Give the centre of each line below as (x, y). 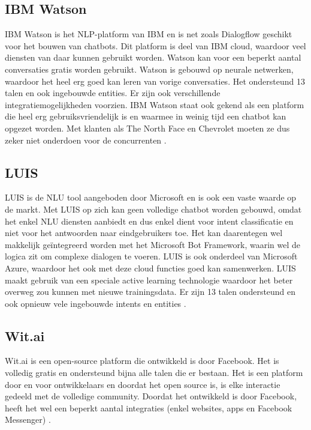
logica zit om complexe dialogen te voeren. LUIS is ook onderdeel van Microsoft (151, 256)
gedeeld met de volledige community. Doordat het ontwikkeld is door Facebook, (151, 396)
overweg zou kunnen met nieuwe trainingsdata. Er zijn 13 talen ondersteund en (150, 292)
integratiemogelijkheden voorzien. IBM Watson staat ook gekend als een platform (155, 104)
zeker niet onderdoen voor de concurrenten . (86, 140)
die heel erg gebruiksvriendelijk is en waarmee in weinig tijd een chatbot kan (146, 116)
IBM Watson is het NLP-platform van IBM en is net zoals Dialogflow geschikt (149, 34)
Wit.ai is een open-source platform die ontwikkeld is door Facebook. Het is (142, 361)
